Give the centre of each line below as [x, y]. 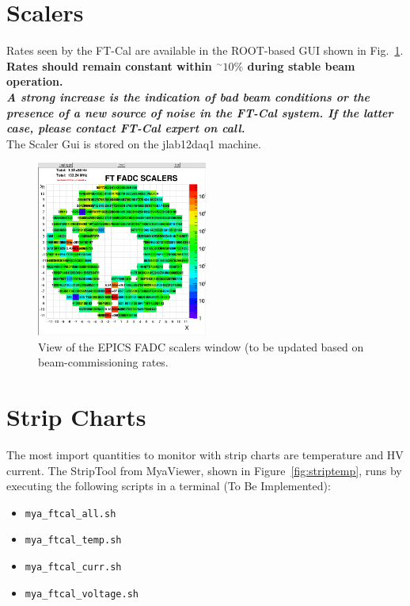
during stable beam [301, 65]
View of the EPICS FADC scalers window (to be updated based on [201, 346]
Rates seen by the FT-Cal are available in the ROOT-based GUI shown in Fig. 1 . [205, 50]
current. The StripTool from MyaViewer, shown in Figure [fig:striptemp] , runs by [204, 470]
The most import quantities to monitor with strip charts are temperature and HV [205, 455]
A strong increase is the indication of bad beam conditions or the [188, 96]
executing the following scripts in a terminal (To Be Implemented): [169, 486]
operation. [35, 81]
